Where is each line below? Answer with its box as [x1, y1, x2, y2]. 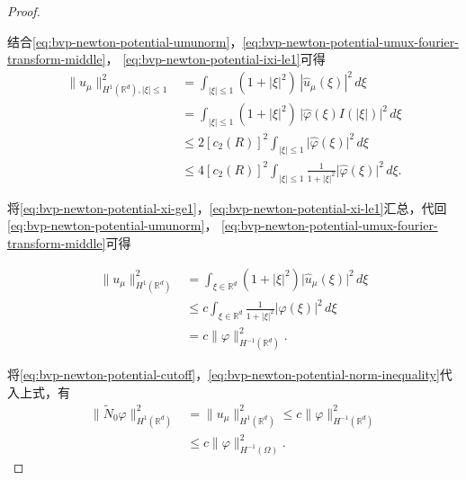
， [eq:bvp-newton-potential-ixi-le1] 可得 [105, 49, 326, 68]
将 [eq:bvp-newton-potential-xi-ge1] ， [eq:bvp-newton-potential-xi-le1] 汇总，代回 [7, 198, 447, 217]
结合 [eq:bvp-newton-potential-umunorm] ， [7, 31, 243, 50]
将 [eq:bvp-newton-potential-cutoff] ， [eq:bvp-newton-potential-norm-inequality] [7, 365, 440, 384]
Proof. [7, 2, 40, 20]
